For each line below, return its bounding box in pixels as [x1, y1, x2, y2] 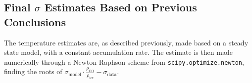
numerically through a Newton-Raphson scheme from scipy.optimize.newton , [4, 56, 244, 67]
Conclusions [4, 14, 66, 29]
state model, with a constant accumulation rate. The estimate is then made [4, 47, 233, 57]
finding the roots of [4, 66, 62, 77]
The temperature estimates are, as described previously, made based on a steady [4, 37, 249, 47]
